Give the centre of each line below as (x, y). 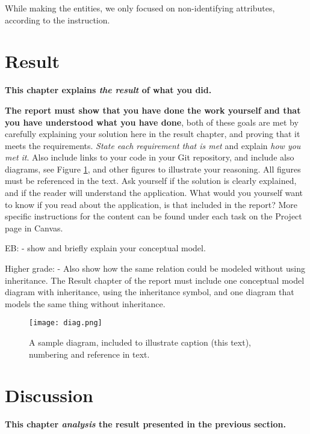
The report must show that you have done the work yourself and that (153, 110)
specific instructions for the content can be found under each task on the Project (153, 216)
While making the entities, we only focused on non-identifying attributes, (140, 8)
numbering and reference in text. (89, 354)
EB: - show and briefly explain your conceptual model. (105, 248)
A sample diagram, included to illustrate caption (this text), (140, 342)
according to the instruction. (57, 20)
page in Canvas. (34, 228)
